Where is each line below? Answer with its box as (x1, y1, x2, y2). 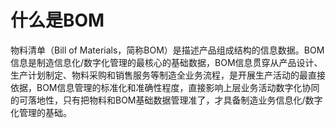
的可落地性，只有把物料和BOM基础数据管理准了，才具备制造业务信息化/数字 (10, 94, 323, 106)
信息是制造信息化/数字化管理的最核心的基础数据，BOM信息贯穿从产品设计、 (10, 56, 323, 68)
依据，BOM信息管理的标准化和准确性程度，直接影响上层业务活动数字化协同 (10, 81, 320, 93)
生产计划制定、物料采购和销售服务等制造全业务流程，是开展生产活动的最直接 (10, 69, 326, 81)
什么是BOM (10, 9, 105, 32)
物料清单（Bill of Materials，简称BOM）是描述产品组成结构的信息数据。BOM (10, 44, 325, 56)
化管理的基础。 (10, 106, 72, 118)
